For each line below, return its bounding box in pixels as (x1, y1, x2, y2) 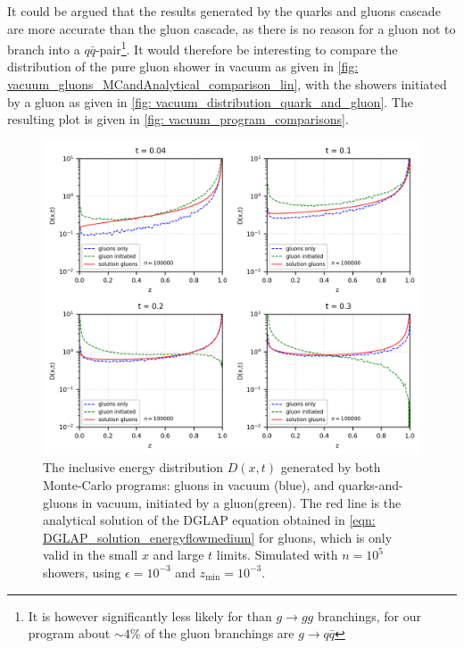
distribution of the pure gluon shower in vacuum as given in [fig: (7, 57, 359, 76)
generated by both (280, 458, 381, 477)
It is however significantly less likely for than (28, 606, 272, 625)
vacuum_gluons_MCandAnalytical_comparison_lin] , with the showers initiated (7, 75, 447, 94)
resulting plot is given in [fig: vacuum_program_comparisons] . (7, 110, 349, 129)
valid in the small (43, 545, 138, 564)
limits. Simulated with (216, 545, 338, 564)
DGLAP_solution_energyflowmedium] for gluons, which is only (43, 528, 393, 546)
